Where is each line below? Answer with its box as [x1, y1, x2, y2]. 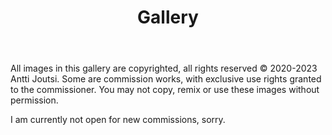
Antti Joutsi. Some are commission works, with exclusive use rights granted [10, 73, 322, 85]
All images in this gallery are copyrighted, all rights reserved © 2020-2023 [10, 62, 318, 75]
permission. [10, 94, 59, 106]
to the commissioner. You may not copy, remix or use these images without [10, 84, 320, 96]
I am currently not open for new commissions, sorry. [10, 114, 226, 126]
